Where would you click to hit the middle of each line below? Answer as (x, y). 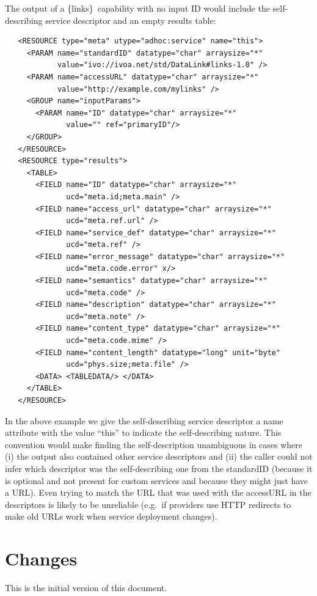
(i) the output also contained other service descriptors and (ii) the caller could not (159, 456)
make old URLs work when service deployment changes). (111, 516)
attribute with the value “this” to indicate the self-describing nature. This (143, 432)
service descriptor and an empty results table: (131, 20)
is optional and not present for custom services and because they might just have (157, 480)
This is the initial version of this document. (86, 588)
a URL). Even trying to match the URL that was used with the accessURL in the (158, 492)
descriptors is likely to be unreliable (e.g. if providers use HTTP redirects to (148, 504)
